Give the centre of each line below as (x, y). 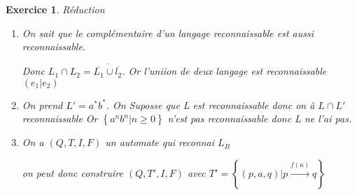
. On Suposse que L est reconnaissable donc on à (210, 104)
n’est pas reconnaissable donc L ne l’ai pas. (260, 118)
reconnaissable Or (60, 118)
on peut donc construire (72, 173)
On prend (42, 104)
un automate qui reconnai (160, 142)
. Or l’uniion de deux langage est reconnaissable (224, 71)
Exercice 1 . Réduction (55, 9)
